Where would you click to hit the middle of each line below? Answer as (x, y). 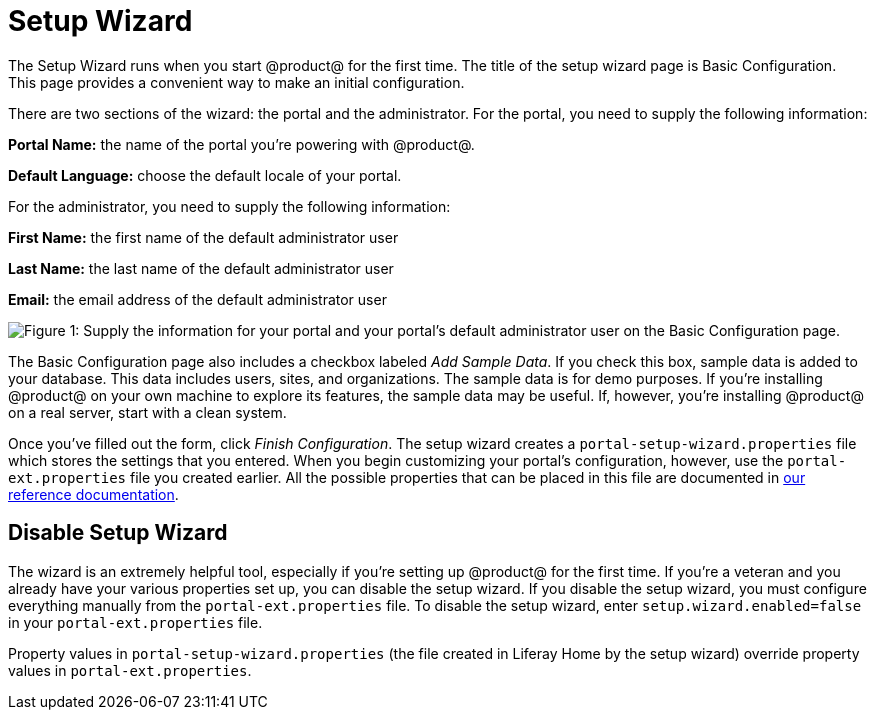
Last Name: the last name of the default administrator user (201, 268)
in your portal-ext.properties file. (135, 622)
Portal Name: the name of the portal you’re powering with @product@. (241, 144)
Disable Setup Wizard (118, 533)
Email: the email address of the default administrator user (197, 299)
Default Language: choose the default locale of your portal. (205, 175)
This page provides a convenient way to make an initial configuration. (236, 82)
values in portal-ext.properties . (130, 670)
